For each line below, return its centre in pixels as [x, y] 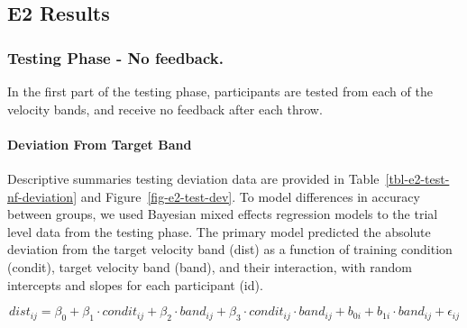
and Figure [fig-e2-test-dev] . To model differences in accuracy [250, 196]
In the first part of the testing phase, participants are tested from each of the [220, 91]
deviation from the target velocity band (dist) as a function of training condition [230, 249]
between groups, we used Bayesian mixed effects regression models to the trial [223, 214]
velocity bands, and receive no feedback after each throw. [165, 109]
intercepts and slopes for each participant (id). [135, 284]
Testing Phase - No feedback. [115, 57]
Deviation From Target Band [100, 144]
